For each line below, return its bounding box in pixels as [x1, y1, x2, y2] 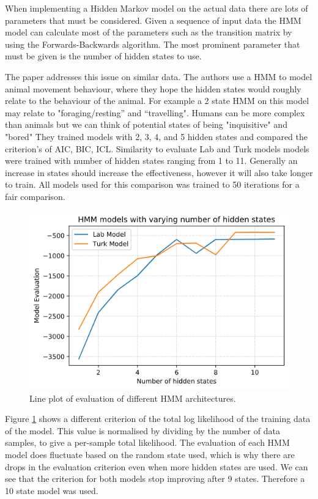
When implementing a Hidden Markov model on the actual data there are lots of [5, 2, 308, 14]
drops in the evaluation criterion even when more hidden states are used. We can [5, 460, 308, 473]
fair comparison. [5, 190, 65, 202]
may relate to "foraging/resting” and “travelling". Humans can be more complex [5, 106, 305, 119]
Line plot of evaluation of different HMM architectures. [29, 391, 236, 404]
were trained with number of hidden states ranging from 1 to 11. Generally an [5, 154, 298, 167]
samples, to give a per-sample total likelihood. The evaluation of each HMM [5, 436, 290, 449]
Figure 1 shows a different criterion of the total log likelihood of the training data [5, 412, 311, 425]
